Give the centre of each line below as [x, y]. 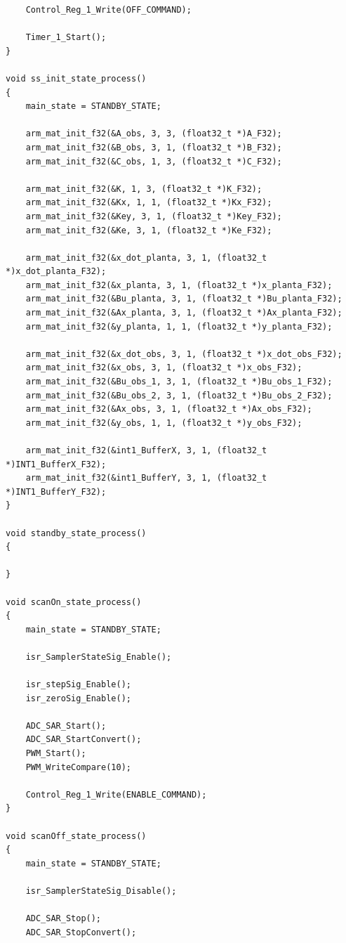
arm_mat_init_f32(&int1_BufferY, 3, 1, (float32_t [146, 478]
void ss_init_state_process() [76, 78]
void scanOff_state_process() [76, 836]
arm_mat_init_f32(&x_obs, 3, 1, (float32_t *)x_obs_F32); [164, 368]
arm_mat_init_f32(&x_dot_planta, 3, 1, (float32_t [146, 258]
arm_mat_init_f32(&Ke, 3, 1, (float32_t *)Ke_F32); [149, 230]
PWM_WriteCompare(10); [78, 767]
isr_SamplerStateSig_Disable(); [101, 891]
